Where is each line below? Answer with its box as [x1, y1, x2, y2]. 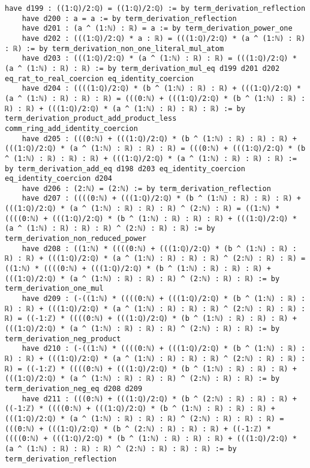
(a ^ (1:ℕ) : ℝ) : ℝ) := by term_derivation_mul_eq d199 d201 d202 [5, 64, 280, 73]
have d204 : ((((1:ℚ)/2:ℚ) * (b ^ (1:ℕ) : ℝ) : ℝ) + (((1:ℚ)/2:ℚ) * [22, 84, 301, 93]
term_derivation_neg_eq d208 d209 [5, 384, 143, 393]
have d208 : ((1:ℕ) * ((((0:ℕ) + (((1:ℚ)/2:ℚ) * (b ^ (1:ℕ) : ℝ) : [22, 244, 297, 253]
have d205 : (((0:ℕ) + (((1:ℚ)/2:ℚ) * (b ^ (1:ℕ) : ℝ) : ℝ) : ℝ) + [22, 134, 297, 143]
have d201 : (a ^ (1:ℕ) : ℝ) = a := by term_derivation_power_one [22, 24, 293, 33]
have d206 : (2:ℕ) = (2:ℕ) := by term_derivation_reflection [22, 184, 271, 193]
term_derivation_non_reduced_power [5, 234, 147, 243]
